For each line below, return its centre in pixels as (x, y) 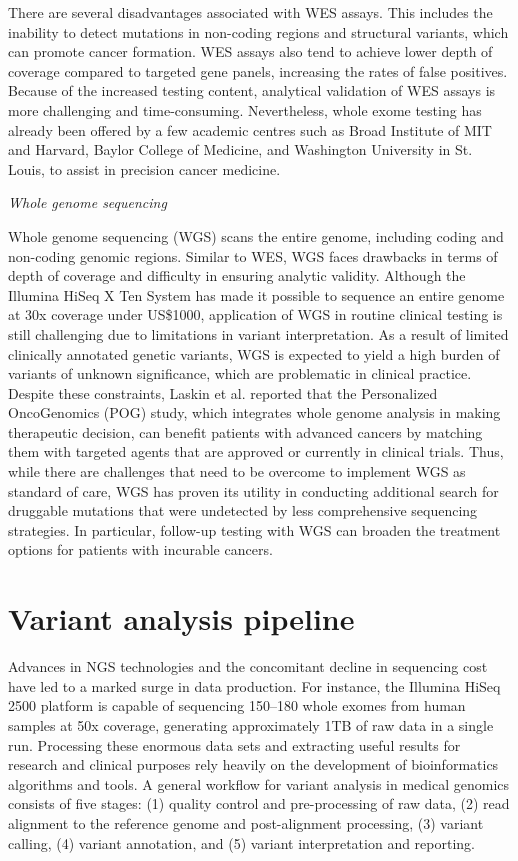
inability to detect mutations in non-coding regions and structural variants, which (258, 31)
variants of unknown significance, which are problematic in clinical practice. (240, 373)
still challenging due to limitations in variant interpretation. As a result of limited (258, 333)
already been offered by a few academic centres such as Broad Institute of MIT (250, 129)
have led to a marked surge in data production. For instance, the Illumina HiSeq (254, 685)
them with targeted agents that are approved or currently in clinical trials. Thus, (256, 451)
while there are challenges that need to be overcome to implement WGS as (237, 471)
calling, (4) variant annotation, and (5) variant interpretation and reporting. (241, 842)
